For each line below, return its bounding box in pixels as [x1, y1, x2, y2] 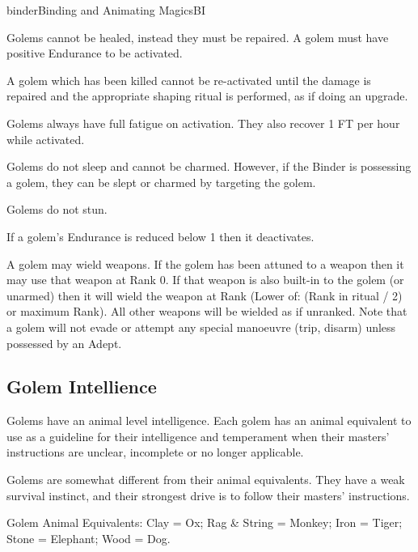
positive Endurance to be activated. [6, 45, 183, 62]
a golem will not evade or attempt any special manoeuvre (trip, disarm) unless [6, 318, 396, 335]
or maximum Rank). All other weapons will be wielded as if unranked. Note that [6, 303, 407, 320]
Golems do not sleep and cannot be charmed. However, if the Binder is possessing [6, 158, 412, 175]
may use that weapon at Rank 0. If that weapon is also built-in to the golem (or [6, 271, 404, 288]
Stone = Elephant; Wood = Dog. [6, 529, 171, 546]
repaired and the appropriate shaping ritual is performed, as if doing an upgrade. [6, 87, 408, 104]
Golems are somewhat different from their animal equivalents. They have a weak [6, 471, 405, 488]
